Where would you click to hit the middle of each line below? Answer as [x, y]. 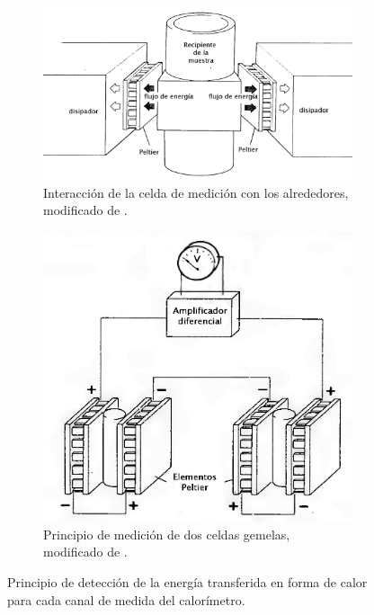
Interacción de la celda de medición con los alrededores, [196, 192]
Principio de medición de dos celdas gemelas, [167, 534]
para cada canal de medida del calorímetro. [126, 599]
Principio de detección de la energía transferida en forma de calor [187, 581]
